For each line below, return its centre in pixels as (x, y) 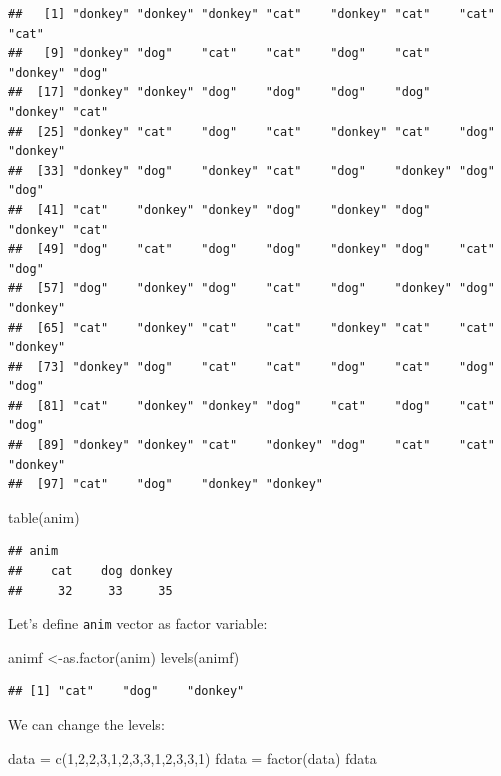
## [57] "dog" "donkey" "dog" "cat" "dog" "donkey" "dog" (251, 288)
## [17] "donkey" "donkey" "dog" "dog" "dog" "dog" (219, 92)
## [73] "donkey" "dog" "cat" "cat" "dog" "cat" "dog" (251, 366)
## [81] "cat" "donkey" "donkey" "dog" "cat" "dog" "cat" (251, 405)
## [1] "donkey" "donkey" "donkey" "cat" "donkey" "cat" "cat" (251, 14)
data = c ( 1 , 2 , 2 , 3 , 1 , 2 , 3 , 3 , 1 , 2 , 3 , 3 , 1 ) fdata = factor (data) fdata (192, 757)
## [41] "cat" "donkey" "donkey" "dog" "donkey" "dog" (219, 209)
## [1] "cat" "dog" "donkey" (126, 691)
